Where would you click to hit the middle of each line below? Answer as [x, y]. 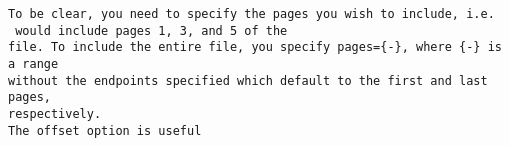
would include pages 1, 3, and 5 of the [151, 30]
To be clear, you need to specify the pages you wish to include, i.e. [251, 14]
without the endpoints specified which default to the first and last [248, 80]
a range [33, 63]
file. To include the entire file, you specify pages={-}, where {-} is [255, 47]
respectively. [55, 113]
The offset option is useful [105, 130]
